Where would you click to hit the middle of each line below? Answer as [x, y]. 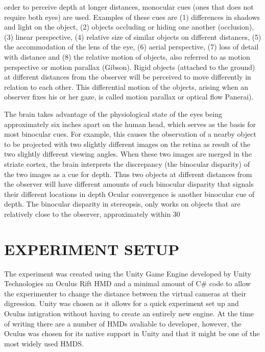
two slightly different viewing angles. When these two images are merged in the [128, 154]
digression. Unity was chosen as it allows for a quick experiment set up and [122, 303]
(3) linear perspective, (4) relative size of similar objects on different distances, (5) [133, 36]
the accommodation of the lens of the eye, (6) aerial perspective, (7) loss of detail [131, 47]
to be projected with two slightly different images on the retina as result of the [127, 144]
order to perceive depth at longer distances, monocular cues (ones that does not [129, 7]
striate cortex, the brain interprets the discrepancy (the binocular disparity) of [127, 164]
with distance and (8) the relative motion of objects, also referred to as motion [127, 56]
